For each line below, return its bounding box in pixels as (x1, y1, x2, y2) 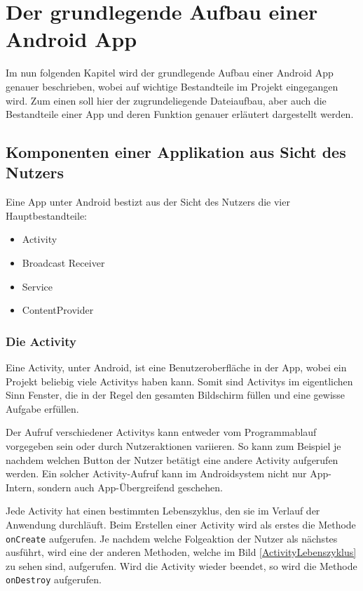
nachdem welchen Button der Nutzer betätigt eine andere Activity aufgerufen (6, 452, 338, 467)
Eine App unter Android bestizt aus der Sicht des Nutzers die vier (6, 194, 290, 209)
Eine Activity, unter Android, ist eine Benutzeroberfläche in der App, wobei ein (6, 360, 347, 375)
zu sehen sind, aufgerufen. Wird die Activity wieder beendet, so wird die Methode (6, 558, 357, 573)
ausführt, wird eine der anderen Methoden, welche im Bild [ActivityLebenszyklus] (6, 545, 357, 559)
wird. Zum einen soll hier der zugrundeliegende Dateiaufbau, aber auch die (6, 93, 327, 107)
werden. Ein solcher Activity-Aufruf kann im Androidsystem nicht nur (6, 466, 307, 481)
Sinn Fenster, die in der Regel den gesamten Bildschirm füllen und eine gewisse (6, 387, 345, 402)
